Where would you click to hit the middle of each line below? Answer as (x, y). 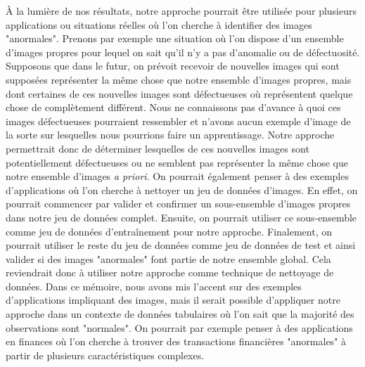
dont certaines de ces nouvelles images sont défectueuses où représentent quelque (179, 93)
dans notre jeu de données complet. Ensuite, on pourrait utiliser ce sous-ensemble (181, 217)
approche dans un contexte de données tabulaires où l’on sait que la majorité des (180, 314)
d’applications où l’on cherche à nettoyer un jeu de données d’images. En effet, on (182, 189)
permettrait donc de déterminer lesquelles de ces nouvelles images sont (158, 148)
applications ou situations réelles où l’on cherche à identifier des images (159, 24)
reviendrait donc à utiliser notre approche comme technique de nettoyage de (170, 272)
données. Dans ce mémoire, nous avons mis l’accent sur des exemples (154, 286)
